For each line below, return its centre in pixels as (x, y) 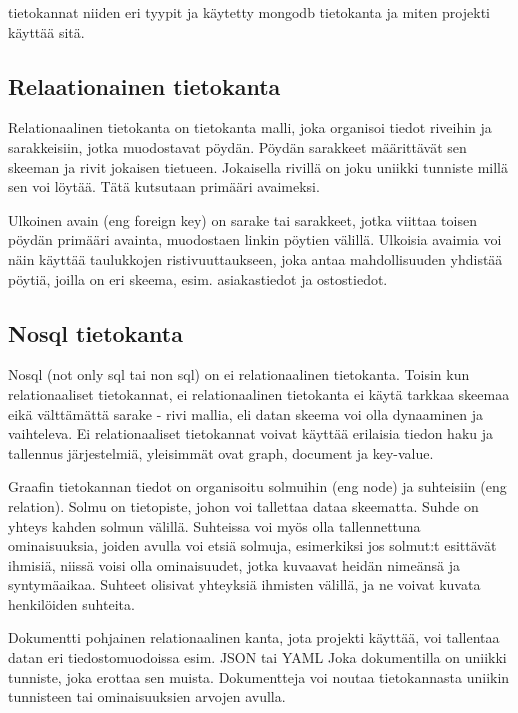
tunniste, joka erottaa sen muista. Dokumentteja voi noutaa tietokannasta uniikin (259, 676)
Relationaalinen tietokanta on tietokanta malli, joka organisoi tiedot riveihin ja (250, 127)
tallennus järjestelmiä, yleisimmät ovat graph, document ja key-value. (221, 452)
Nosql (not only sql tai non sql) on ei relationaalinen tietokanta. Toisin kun (239, 374)
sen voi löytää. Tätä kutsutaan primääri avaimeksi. (164, 186)
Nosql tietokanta (95, 332)
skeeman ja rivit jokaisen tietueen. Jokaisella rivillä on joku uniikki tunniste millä (258, 166)
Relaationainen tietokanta (144, 85)
